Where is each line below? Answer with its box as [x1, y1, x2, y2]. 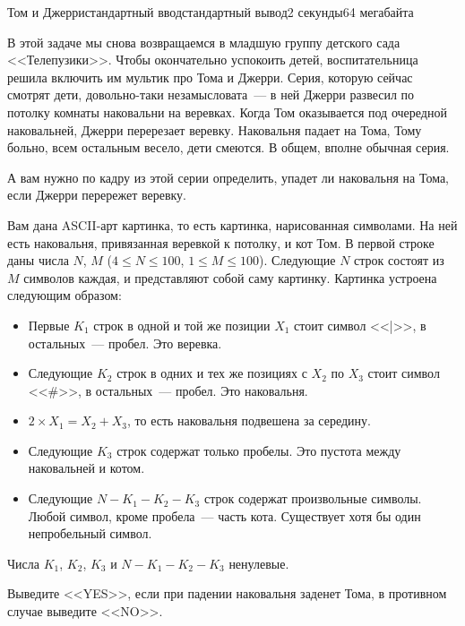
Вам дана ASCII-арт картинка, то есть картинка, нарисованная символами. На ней [7, 215, 458, 234]
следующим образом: [7, 286, 122, 304]
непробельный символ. [28, 524, 152, 543]
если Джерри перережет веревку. [7, 185, 187, 204]
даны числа [7, 251, 69, 270]
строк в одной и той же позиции [93, 315, 271, 334]
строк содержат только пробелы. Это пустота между [116, 441, 401, 459]
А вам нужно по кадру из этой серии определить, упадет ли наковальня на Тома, [7, 167, 450, 186]
